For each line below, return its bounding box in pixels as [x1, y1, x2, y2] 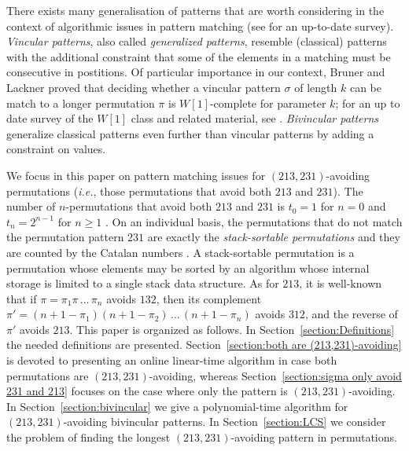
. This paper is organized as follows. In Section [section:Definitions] [69, 321, 395, 337]
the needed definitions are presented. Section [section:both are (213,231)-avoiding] [6, 336, 402, 353]
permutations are [6, 367, 89, 383]
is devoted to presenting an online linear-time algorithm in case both [6, 352, 337, 368]
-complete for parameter [209, 94, 326, 111]
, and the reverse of [304, 306, 398, 322]
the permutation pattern [6, 229, 124, 245]
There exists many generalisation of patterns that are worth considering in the [6, 2, 385, 18]
